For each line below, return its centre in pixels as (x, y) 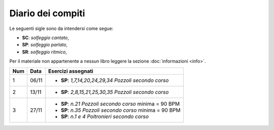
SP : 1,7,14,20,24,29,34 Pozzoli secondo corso (115, 80)
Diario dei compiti (47, 13)
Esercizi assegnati (71, 71)
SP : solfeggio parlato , (45, 45)
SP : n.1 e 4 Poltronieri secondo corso (105, 116)
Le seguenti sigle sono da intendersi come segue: (61, 28)
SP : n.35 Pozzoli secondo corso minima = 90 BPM (121, 110)
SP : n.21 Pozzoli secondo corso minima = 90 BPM (121, 104)
